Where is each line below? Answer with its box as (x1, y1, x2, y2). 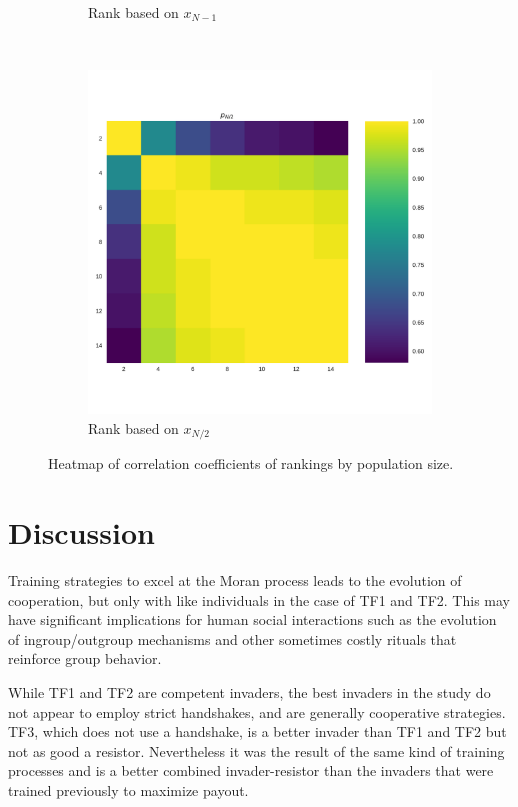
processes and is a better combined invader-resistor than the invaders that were (8, 760, 494, 781)
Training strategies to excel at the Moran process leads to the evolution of (8, 569, 462, 590)
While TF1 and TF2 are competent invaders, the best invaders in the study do (8, 681, 491, 702)
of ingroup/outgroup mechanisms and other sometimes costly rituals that (8, 628, 457, 649)
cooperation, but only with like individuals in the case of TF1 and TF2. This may (8, 589, 510, 610)
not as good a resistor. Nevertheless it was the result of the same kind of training (8, 740, 505, 761)
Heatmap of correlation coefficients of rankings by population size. (48, 453, 454, 474)
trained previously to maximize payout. (8, 779, 249, 800)
